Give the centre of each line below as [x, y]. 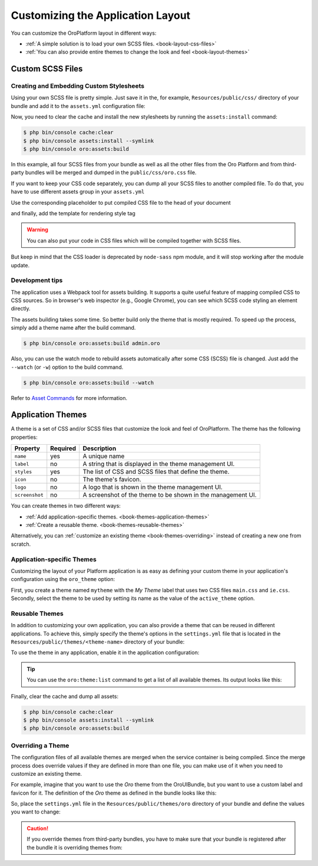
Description [100, 448]
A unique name [104, 456]
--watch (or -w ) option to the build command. [67, 367]
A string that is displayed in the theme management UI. [159, 464]
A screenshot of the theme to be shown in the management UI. [170, 495]
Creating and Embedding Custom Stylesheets [77, 86]
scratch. [21, 544]
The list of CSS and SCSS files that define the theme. [156, 472]
